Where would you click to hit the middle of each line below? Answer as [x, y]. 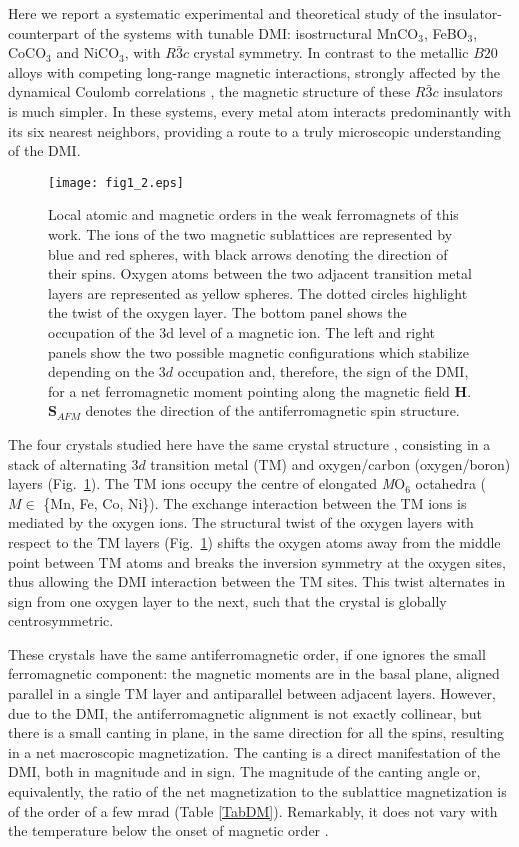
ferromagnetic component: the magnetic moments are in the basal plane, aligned [254, 673]
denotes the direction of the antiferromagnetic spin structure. [272, 410]
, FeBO [445, 32]
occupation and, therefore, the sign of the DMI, [323, 371]
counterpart [44, 32]
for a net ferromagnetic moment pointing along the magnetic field [249, 390]
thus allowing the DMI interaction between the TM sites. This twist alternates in [257, 581]
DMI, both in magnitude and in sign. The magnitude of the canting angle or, [244, 771]
